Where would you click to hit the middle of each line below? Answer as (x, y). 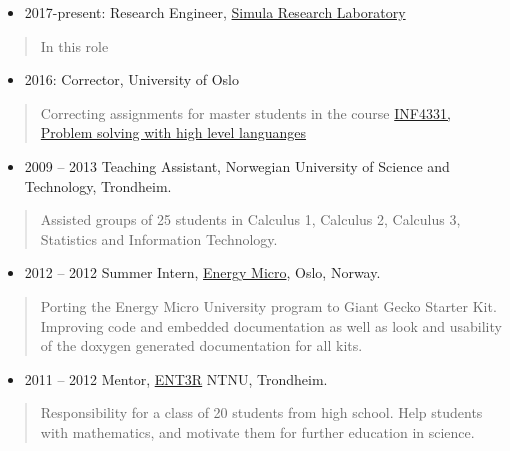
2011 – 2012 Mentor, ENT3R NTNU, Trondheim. (176, 378)
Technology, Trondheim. (98, 185)
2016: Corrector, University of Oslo (131, 79)
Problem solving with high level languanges (173, 132)
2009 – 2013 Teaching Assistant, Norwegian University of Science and (237, 165)
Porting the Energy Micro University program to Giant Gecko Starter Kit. (268, 305)
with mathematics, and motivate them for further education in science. (257, 431)
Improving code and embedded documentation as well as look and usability (271, 325)
